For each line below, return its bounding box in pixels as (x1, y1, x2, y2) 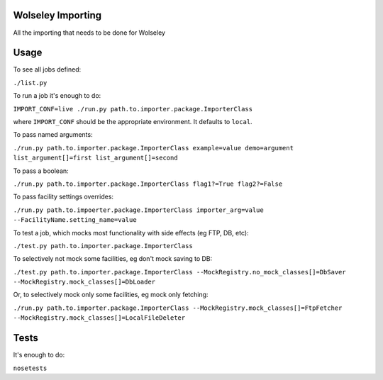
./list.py (13, 79, 48, 86)
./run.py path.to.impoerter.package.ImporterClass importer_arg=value (13, 206, 264, 214)
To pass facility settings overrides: (13, 192, 113, 201)
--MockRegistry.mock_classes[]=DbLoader (13, 278, 156, 286)
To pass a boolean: (13, 167, 69, 175)
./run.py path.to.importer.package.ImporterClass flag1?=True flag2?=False (13, 179, 283, 188)
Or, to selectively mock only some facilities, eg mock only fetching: (13, 291, 209, 299)
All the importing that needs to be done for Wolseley (13, 28, 166, 37)
